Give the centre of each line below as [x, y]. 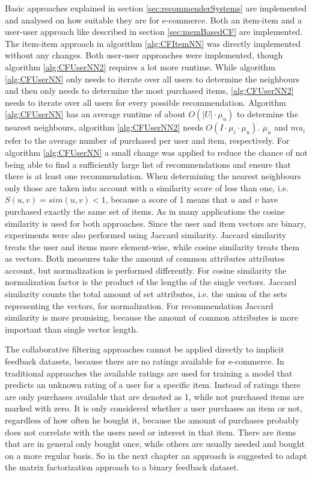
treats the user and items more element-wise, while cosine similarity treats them [152, 246]
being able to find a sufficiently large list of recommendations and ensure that [148, 164]
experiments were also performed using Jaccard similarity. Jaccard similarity [146, 235]
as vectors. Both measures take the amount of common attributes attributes [145, 258]
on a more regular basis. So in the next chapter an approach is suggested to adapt [156, 455]
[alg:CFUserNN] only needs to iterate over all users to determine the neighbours [152, 78]
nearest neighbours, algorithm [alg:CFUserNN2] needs [104, 127]
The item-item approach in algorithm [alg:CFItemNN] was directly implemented [153, 43]
